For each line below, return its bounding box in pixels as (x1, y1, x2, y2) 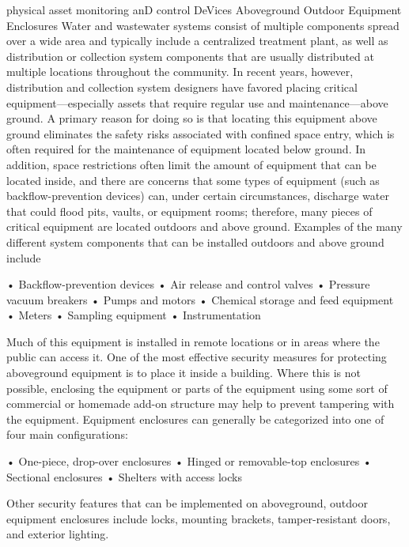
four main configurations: (6, 426, 128, 443)
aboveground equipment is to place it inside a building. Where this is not (6, 364, 362, 381)
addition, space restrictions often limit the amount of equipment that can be (6, 156, 377, 172)
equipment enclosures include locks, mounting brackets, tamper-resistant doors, (6, 510, 391, 526)
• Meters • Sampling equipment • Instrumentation (6, 307, 261, 323)
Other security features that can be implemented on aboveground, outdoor (6, 495, 368, 511)
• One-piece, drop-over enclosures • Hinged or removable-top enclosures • (6, 453, 372, 470)
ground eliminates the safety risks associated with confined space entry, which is (6, 125, 395, 141)
